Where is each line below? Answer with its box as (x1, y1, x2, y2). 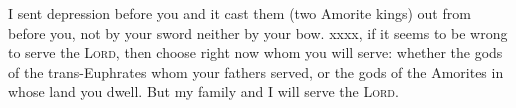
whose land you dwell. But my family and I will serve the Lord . (8, 81, 399, 102)
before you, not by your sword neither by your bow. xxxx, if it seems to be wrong (8, 22, 508, 43)
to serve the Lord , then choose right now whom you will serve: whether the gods (8, 42, 503, 63)
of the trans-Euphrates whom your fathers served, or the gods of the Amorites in (8, 61, 504, 82)
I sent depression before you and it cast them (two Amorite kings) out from (8, 3, 471, 23)
